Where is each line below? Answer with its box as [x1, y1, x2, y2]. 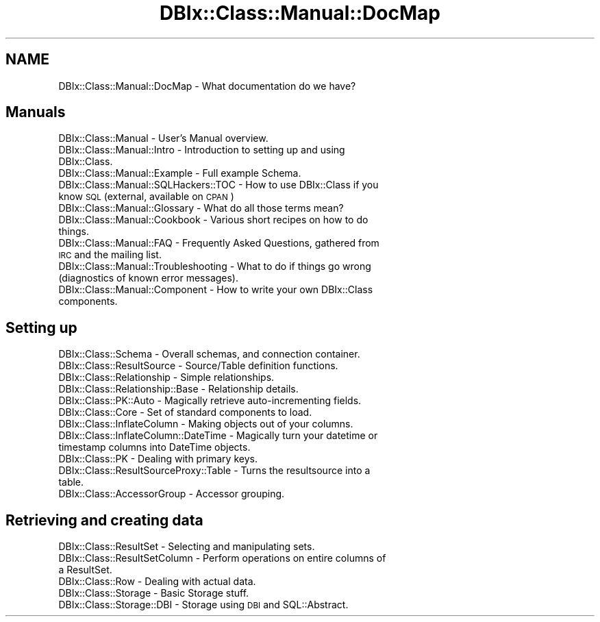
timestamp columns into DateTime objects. [58, 441, 251, 453]
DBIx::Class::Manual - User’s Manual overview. [58, 132, 268, 145]
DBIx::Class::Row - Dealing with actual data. [58, 575, 256, 588]
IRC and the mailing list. [58, 249, 162, 261]
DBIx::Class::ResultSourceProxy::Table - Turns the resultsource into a [58, 464, 371, 477]
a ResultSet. [58, 564, 112, 576]
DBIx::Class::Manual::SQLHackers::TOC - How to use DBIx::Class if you [58, 179, 379, 191]
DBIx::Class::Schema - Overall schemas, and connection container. [58, 348, 360, 360]
